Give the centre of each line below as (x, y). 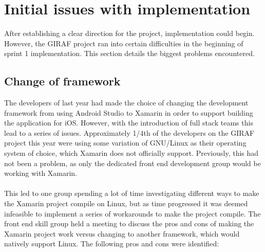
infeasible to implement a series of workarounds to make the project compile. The (132, 213)
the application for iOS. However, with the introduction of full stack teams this (129, 123)
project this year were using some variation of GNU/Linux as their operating (125, 143)
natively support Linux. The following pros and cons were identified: (112, 244)
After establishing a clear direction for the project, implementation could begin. (129, 33)
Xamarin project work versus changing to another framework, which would (122, 233)
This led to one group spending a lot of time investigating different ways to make (132, 193)
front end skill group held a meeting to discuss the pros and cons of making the (129, 223)
